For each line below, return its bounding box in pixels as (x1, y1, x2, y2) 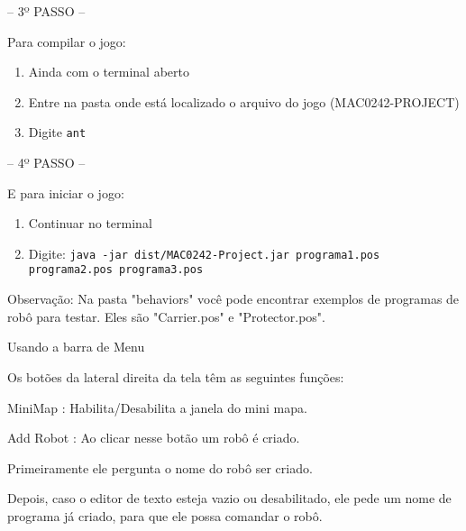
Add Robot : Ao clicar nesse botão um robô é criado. (7, 428, 300, 447)
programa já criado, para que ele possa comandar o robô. (7, 506, 323, 525)
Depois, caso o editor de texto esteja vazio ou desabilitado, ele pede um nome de (7, 489, 452, 508)
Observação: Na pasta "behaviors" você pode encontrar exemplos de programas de (7, 289, 460, 308)
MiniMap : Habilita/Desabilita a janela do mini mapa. (7, 398, 307, 417)
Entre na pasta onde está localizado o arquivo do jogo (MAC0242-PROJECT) (28, 92, 460, 111)
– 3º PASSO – (7, 2, 86, 20)
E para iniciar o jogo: (7, 183, 124, 202)
